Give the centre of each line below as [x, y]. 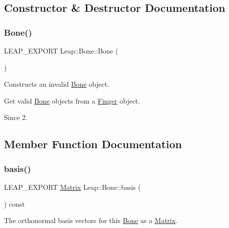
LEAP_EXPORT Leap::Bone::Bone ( [61, 51]
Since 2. [16, 117]
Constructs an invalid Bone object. [57, 84]
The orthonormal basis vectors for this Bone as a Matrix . [91, 220]
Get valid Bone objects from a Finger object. [72, 100]
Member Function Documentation [93, 144]
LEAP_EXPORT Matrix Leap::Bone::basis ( [72, 187]
